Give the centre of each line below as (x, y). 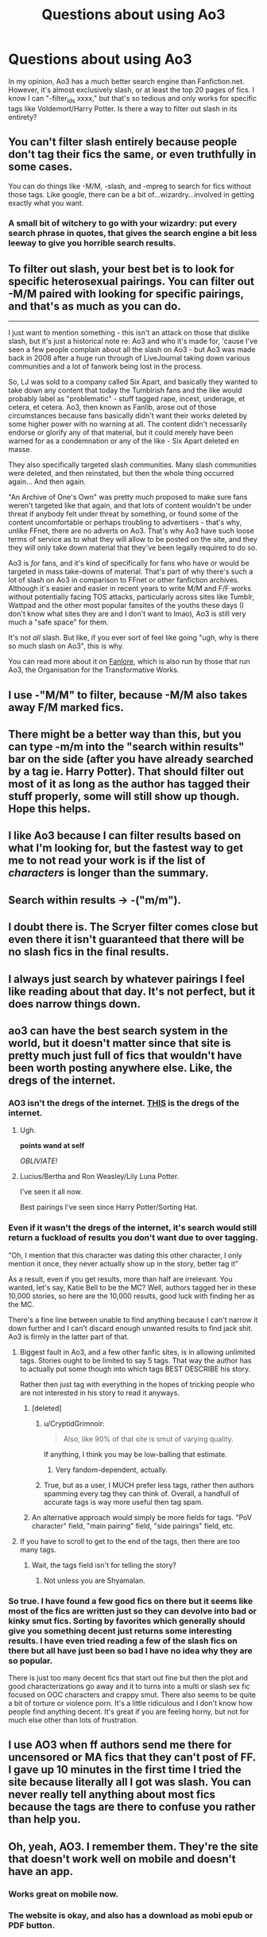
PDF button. (32, 1925)
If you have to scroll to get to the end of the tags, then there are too (130, 1541)
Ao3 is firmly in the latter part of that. (69, 1336)
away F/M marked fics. (66, 708)
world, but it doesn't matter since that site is (120, 1044)
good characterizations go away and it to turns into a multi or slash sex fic (129, 1686)
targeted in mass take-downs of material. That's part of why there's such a (131, 572)
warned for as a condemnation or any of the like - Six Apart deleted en (124, 441)
